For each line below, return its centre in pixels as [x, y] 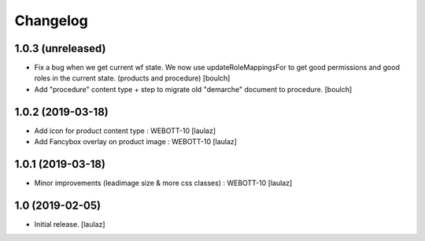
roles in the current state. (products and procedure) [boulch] [132, 78]
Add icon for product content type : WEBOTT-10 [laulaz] [125, 131]
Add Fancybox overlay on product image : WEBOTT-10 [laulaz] [136, 142]
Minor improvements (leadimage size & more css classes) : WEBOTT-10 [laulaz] [163, 183]
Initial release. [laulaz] [70, 224]
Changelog [51, 20]
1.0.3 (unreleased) [60, 48]
